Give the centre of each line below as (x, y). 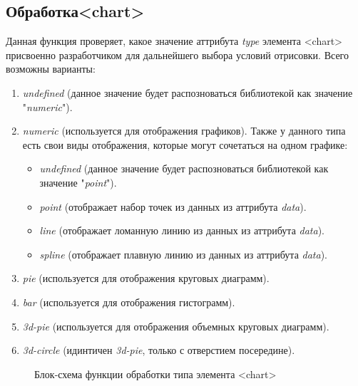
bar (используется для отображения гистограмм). (129, 302)
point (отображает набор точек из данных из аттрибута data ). (173, 206)
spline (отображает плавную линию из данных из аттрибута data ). (183, 254)
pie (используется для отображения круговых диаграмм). (146, 278)
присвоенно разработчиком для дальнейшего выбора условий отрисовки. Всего (177, 54)
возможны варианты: (51, 69)
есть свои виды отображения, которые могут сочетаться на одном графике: (185, 144)
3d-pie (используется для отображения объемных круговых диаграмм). (176, 326)
